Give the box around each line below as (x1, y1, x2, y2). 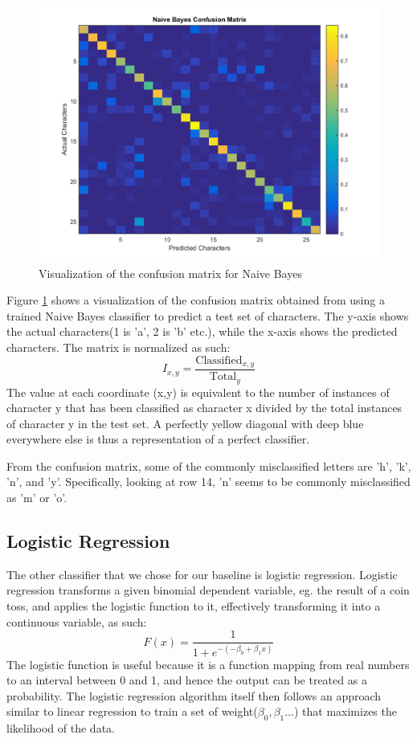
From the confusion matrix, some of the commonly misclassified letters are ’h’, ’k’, (6, 457, 411, 474)
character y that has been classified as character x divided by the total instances (6, 399, 403, 416)
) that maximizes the (293, 703, 397, 720)
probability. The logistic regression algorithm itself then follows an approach (6, 687, 382, 704)
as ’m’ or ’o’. (6, 489, 67, 506)
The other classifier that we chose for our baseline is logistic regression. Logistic (6, 565, 398, 582)
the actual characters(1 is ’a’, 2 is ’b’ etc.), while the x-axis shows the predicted (6, 323, 398, 340)
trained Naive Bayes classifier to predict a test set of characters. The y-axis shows (6, 307, 409, 324)
